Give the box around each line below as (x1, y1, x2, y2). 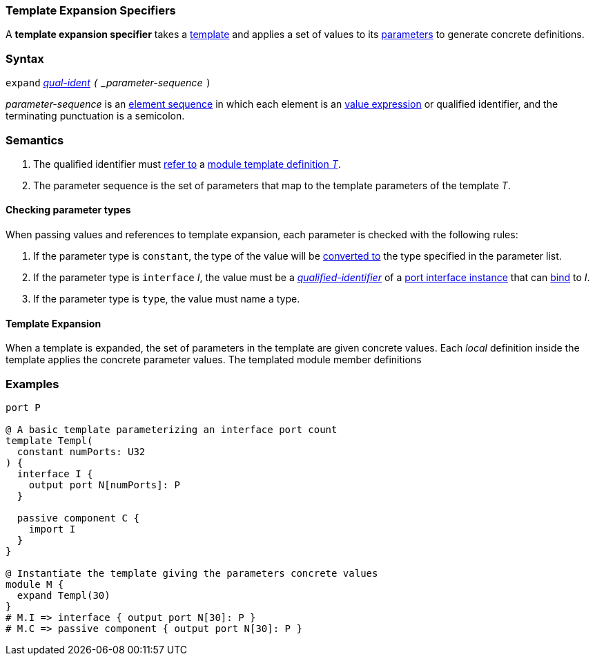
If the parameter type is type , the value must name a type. (33, 293, 300, 305)
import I (28, 524, 76, 535)
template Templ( (6, 435, 93, 447)
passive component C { (17, 512, 139, 524)
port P (6, 402, 41, 414)
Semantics (6, 133, 64, 147)
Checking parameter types (6, 204, 131, 216)
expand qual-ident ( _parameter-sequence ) (6, 77, 211, 89)
